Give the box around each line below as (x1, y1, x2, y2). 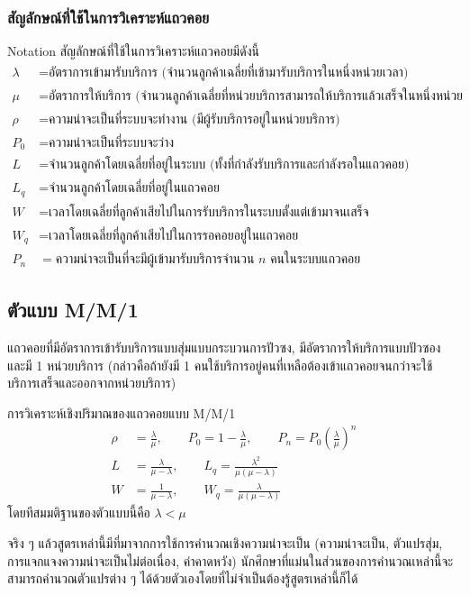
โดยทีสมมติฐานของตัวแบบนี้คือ (7, 503, 150, 522)
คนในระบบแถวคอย (270, 253, 361, 267)
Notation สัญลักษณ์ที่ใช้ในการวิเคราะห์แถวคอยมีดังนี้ (7, 41, 259, 60)
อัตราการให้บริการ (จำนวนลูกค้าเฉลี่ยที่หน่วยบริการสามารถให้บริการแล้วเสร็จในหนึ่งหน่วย (49, 89, 464, 103)
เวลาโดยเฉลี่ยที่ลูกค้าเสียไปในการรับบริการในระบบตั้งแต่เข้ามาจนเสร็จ (49, 206, 369, 219)
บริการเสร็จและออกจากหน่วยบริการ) (7, 373, 176, 392)
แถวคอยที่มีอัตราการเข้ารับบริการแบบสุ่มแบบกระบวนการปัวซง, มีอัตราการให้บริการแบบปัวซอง (7, 338, 441, 357)
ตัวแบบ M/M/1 (7, 296, 139, 324)
